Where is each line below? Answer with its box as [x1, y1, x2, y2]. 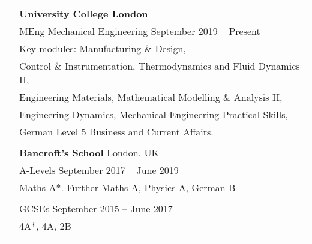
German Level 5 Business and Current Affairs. [19, 125, 214, 138]
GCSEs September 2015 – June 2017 [19, 201, 173, 215]
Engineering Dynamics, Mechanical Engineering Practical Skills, [19, 107, 288, 121]
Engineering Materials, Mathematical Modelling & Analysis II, [19, 90, 283, 104]
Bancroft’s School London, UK [19, 146, 159, 159]
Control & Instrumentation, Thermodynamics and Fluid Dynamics [19, 59, 300, 73]
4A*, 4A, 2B [19, 219, 71, 233]
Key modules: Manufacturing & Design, [19, 41, 186, 55]
